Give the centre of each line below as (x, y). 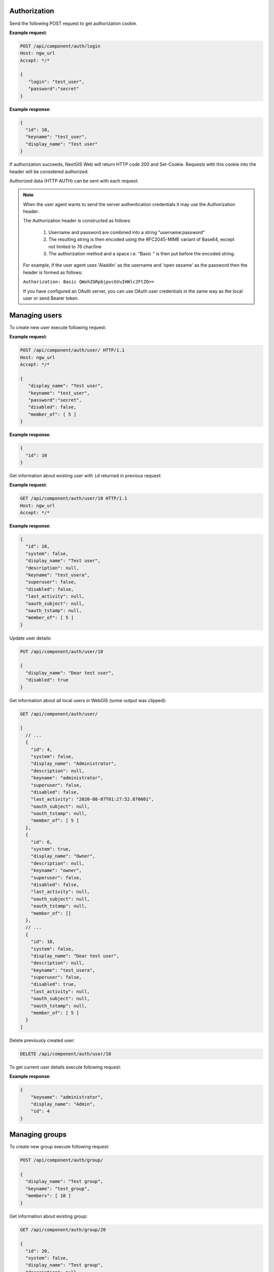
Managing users (36, 315)
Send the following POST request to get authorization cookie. (73, 23)
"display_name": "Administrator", (74, 764)
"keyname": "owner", (56, 871)
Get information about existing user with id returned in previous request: (85, 475)
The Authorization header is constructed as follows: (77, 221)
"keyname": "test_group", (58, 1189)
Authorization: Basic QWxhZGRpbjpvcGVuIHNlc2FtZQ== (89, 282)
